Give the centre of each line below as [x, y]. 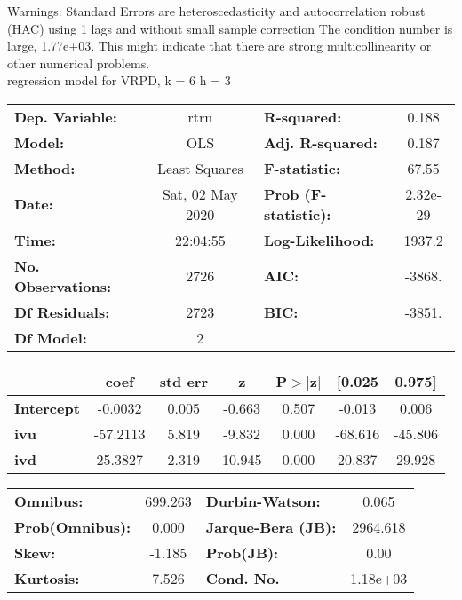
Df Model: [51, 337]
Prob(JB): [242, 552]
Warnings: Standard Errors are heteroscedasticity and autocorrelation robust [216, 11]
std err [183, 381]
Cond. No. [243, 578]
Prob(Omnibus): [73, 526]
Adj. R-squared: [320, 142]
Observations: [63, 286]
